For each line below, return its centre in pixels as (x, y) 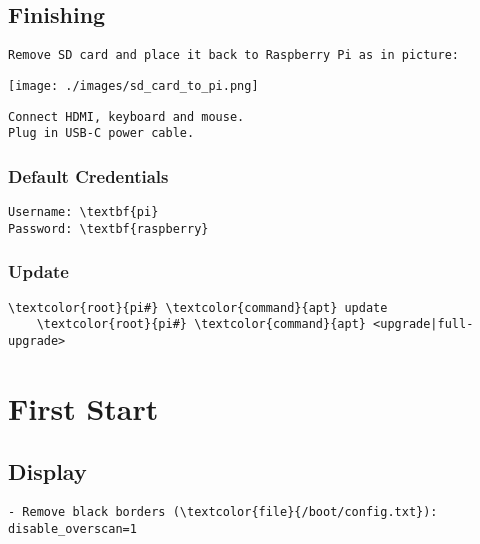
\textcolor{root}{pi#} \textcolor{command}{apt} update (198, 307)
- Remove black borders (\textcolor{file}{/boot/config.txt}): (223, 512)
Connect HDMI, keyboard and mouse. (126, 116)
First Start (83, 407)
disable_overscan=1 (72, 528)
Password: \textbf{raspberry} (108, 228)
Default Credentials (88, 175)
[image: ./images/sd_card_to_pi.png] (133, 85)
